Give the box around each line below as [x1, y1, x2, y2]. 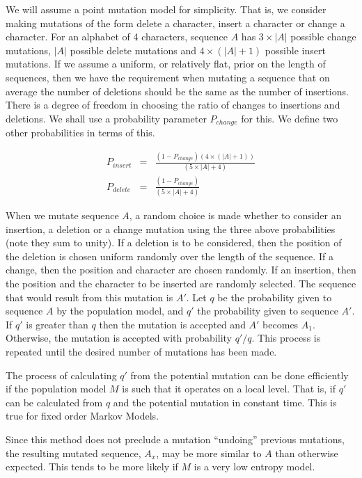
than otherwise [275, 445, 338, 460]
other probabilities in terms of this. [6, 125, 155, 140]
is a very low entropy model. [194, 459, 315, 474]
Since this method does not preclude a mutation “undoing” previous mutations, [6, 432, 345, 447]
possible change [290, 29, 356, 44]
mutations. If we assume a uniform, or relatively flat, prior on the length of [6, 56, 326, 71]
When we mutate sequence [6, 208, 119, 223]
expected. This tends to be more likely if [6, 459, 178, 474]
